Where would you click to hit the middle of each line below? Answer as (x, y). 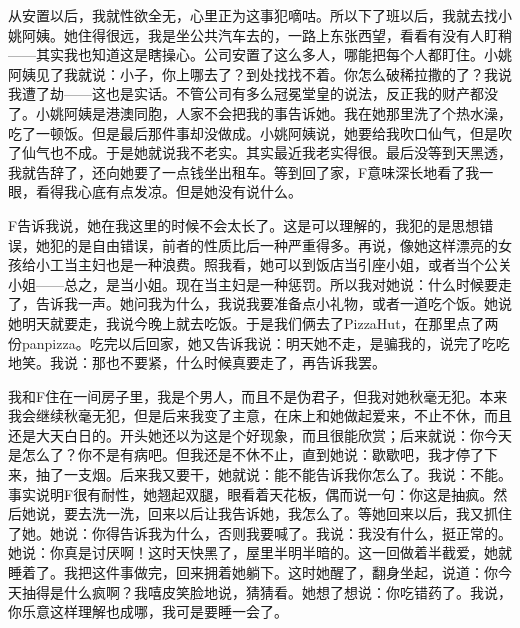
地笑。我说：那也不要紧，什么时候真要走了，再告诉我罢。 (197, 362)
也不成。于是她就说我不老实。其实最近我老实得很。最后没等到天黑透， (280, 152)
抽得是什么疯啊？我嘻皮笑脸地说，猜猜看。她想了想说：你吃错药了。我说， (266, 591)
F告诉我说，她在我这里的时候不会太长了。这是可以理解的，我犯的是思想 (244, 224)
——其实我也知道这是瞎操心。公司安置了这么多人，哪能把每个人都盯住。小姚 (260, 54)
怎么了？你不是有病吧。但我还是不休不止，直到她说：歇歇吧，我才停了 (252, 454)
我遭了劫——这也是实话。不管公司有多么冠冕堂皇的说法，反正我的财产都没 (253, 93)
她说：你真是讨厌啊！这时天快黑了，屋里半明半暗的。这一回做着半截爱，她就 (260, 552)
